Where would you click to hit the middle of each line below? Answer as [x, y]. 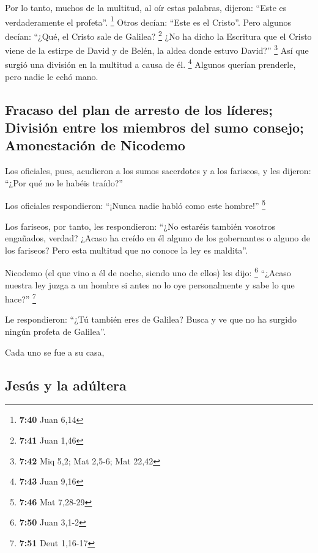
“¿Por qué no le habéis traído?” [64, 182]
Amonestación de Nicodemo [95, 145]
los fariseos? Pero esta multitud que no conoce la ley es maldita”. [126, 250]
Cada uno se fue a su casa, [55, 352]
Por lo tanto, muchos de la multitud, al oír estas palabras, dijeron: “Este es [146, 7]
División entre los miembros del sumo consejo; [154, 127]
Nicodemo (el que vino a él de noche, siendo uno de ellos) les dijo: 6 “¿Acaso [148, 272]
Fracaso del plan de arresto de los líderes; [139, 109]
